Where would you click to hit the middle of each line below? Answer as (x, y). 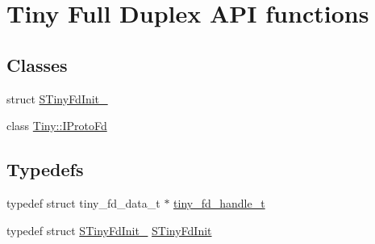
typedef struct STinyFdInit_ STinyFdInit (109, 230)
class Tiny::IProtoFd (57, 126)
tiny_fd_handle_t (219, 202)
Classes (37, 64)
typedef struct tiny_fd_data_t (83, 202)
